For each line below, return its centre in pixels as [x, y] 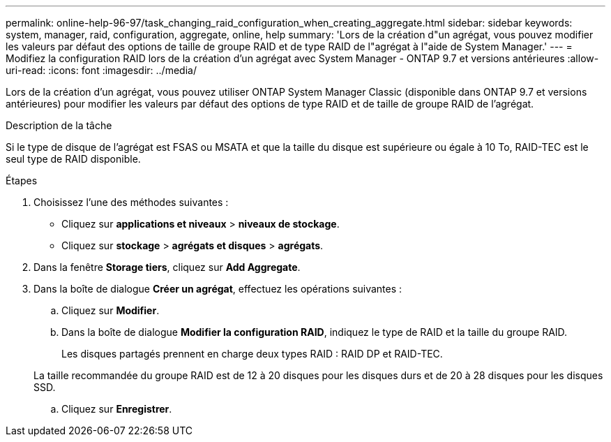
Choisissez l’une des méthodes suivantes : [131, 202]
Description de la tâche [59, 125]
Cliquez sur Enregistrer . [117, 409]
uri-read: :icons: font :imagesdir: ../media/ [101, 70]
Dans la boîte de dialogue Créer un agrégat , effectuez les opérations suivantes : [218, 289]
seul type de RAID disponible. [73, 159]
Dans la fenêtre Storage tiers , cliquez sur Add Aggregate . [167, 267]
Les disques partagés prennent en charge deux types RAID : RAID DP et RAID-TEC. [252, 354]
